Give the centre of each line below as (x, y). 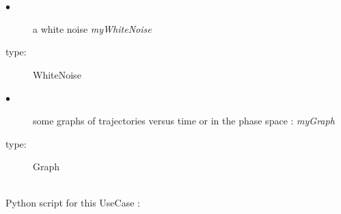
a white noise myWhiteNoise (92, 28)
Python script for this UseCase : (73, 203)
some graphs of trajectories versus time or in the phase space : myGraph (184, 120)
